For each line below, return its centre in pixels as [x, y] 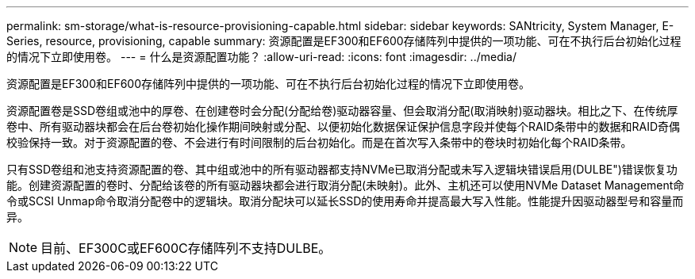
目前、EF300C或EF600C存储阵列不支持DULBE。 [186, 248]
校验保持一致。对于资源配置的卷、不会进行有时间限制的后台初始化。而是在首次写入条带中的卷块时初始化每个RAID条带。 [319, 142]
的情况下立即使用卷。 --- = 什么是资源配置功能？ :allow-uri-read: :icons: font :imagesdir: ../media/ [262, 57]
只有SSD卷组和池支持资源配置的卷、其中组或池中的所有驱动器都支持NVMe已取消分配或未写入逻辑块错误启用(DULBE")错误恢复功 [342, 169]
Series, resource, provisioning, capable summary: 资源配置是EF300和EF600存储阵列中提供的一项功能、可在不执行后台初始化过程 [344, 41]
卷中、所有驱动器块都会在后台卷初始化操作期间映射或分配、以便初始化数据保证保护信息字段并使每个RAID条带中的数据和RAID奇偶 [344, 126]
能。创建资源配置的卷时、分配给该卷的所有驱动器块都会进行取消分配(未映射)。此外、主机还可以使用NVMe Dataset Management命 [346, 185]
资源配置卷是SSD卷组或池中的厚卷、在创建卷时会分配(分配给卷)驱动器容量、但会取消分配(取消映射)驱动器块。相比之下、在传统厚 [342, 111]
